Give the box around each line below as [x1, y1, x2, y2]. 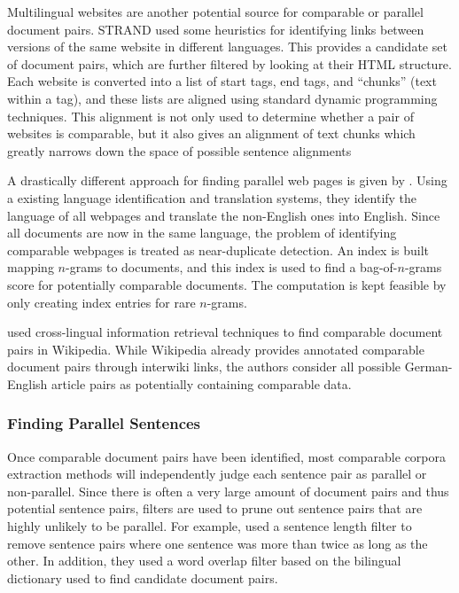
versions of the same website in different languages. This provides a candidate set [7, 37, 447, 56]
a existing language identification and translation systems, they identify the [7, 188, 417, 207]
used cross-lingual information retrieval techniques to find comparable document [7, 323, 443, 341]
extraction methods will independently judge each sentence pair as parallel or [7, 464, 427, 483]
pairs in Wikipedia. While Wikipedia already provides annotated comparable [7, 339, 424, 358]
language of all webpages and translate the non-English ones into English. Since [7, 206, 440, 224]
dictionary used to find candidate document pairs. [7, 568, 278, 587]
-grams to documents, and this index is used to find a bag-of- [65, 258, 398, 277]
